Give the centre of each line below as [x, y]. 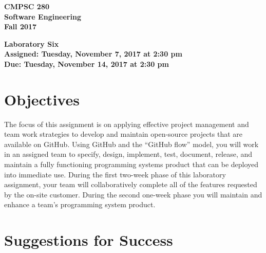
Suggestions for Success [89, 240]
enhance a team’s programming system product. [80, 204]
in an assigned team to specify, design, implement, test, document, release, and [128, 154]
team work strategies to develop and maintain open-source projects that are [123, 134]
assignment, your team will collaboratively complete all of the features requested [131, 184]
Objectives [42, 99]
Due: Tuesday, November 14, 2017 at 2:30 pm [87, 64]
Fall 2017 [21, 26]
